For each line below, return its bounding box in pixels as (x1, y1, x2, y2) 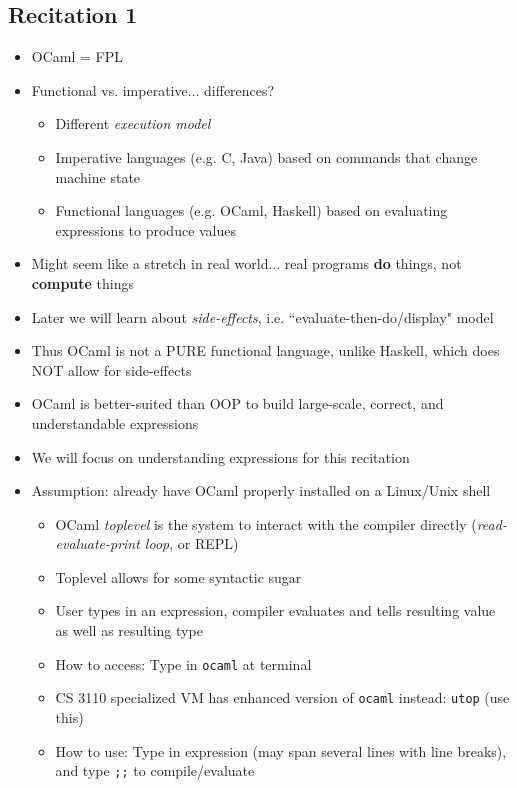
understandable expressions (31, 412, 199, 433)
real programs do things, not (284, 253, 462, 274)
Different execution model (55, 113, 211, 134)
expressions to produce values (55, 219, 237, 240)
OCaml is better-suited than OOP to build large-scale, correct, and (31, 393, 444, 414)
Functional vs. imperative (31, 79, 188, 100)
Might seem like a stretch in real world (31, 253, 269, 274)
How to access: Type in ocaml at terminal (55, 653, 312, 674)
